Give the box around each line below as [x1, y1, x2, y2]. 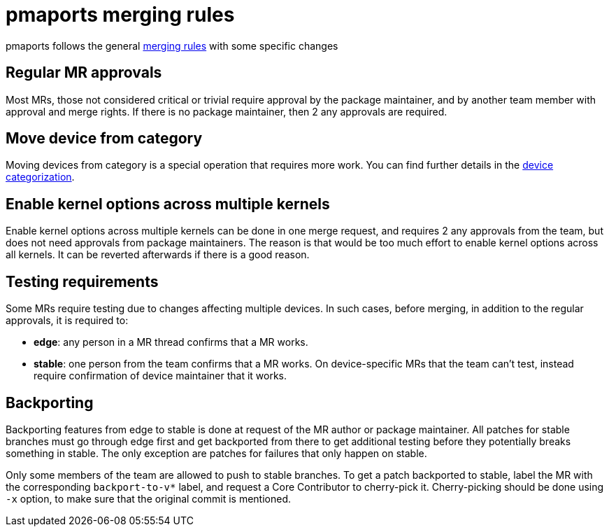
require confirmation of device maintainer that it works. [34, 370, 287, 382]
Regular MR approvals [6, 64, 162, 82]
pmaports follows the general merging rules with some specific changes [6, 39, 338, 52]
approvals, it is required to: [6, 314, 129, 327]
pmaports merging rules [6, 3, 235, 27]
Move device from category [6, 129, 203, 148]
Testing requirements [6, 272, 159, 290]
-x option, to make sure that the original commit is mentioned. [6, 492, 292, 505]
